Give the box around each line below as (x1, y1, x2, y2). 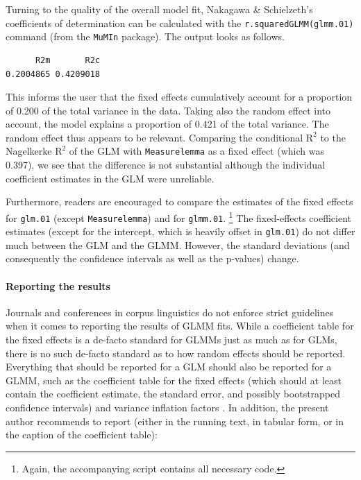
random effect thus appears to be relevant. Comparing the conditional (6, 130, 303, 144)
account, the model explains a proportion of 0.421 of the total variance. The (6, 117, 329, 131)
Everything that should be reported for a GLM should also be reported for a (6, 359, 332, 374)
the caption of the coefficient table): (6, 427, 158, 442)
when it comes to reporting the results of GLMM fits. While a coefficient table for (6, 318, 354, 333)
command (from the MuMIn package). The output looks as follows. (6, 29, 285, 44)
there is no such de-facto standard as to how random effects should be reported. (6, 345, 346, 360)
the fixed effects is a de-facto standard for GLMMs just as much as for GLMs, (6, 332, 337, 347)
